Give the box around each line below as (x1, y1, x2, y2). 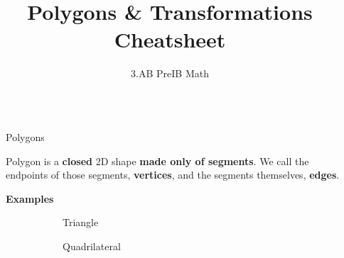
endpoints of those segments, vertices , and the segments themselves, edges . (6, 167, 340, 182)
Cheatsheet (114, 25, 226, 54)
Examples (6, 191, 54, 206)
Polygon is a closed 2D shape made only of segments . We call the (6, 153, 309, 168)
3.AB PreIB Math (131, 66, 209, 81)
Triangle (63, 215, 99, 230)
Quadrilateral (63, 238, 121, 253)
